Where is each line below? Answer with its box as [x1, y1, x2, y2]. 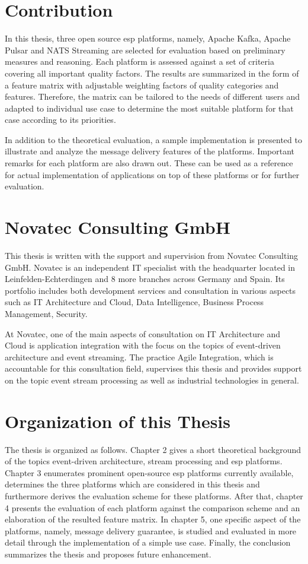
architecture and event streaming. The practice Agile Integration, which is [5, 350, 274, 363]
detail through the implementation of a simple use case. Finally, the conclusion [5, 536, 291, 549]
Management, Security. [5, 307, 88, 319]
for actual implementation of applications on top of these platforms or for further [5, 168, 300, 180]
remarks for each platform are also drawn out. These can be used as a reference [5, 157, 293, 169]
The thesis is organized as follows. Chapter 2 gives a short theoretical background [5, 443, 301, 455]
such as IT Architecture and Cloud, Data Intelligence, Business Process [5, 296, 264, 308]
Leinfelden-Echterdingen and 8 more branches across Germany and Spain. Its [5, 273, 285, 285]
